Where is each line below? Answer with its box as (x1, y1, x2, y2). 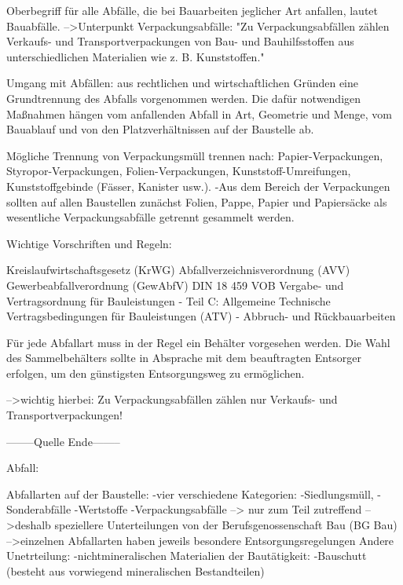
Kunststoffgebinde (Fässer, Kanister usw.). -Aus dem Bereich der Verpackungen (6, 177, 390, 194)
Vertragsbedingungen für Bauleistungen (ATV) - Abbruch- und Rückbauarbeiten (6, 308, 396, 324)
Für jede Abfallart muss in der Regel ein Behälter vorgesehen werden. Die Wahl (6, 334, 390, 350)
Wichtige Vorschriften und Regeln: (6, 235, 172, 251)
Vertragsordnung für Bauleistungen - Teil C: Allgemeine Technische (6, 292, 331, 309)
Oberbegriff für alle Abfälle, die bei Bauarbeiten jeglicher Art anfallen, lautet (6, 2, 378, 18)
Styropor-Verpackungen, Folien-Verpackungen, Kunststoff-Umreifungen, (6, 163, 351, 179)
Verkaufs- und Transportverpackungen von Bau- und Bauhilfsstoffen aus (6, 33, 354, 49)
